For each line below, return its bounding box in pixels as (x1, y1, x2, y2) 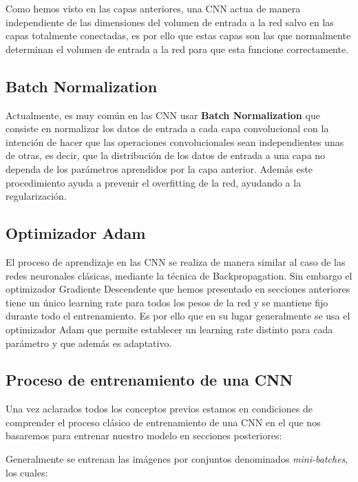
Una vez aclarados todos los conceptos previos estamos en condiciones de (6, 401, 313, 416)
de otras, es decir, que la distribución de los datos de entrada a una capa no (6, 148, 326, 163)
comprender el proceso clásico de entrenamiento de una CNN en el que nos (6, 415, 321, 429)
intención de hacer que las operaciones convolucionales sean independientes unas (6, 134, 344, 149)
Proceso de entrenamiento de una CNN (6, 369, 293, 390)
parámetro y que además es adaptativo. (6, 335, 172, 350)
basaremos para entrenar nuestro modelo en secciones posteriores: (6, 428, 282, 443)
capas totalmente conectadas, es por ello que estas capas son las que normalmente (6, 28, 351, 43)
